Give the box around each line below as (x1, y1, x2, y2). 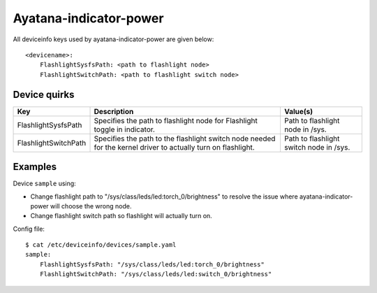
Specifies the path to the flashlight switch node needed (94, 134, 276, 143)
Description (94, 106, 134, 116)
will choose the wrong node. (50, 201, 132, 210)
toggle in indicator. (94, 124, 155, 134)
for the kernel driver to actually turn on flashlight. (94, 142, 255, 152)
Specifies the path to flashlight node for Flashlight (94, 115, 258, 125)
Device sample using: (13, 179, 76, 188)
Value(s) (283, 106, 313, 116)
